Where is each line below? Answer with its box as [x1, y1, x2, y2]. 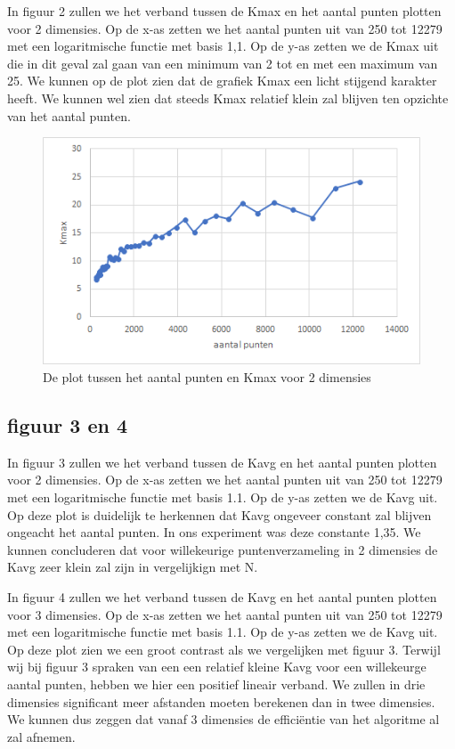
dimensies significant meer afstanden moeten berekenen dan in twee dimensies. [7, 692, 435, 711]
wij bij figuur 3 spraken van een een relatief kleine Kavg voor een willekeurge [7, 657, 427, 676]
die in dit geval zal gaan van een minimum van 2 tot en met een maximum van [7, 53, 438, 72]
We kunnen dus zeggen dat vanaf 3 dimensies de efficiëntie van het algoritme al [7, 710, 440, 729]
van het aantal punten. [7, 106, 131, 125]
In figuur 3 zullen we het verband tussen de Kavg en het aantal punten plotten [7, 452, 437, 471]
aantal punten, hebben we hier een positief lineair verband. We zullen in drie [7, 674, 426, 693]
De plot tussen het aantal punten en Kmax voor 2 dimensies [43, 368, 371, 387]
